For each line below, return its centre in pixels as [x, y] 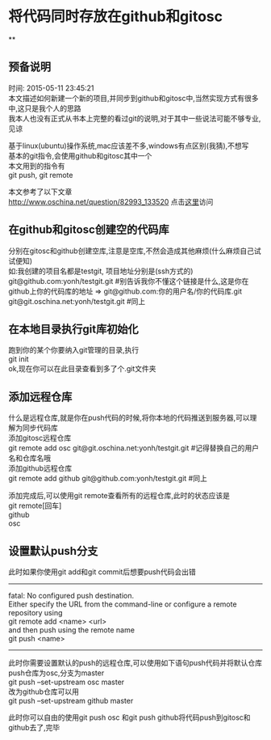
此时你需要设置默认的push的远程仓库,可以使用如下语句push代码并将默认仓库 [135, 663]
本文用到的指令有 [37, 166]
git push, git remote [41, 175]
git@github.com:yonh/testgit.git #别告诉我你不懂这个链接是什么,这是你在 [129, 281]
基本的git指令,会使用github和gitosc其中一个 [80, 155]
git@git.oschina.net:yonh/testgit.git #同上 [77, 301]
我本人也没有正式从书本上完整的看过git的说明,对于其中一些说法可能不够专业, [135, 118]
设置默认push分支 [53, 551]
